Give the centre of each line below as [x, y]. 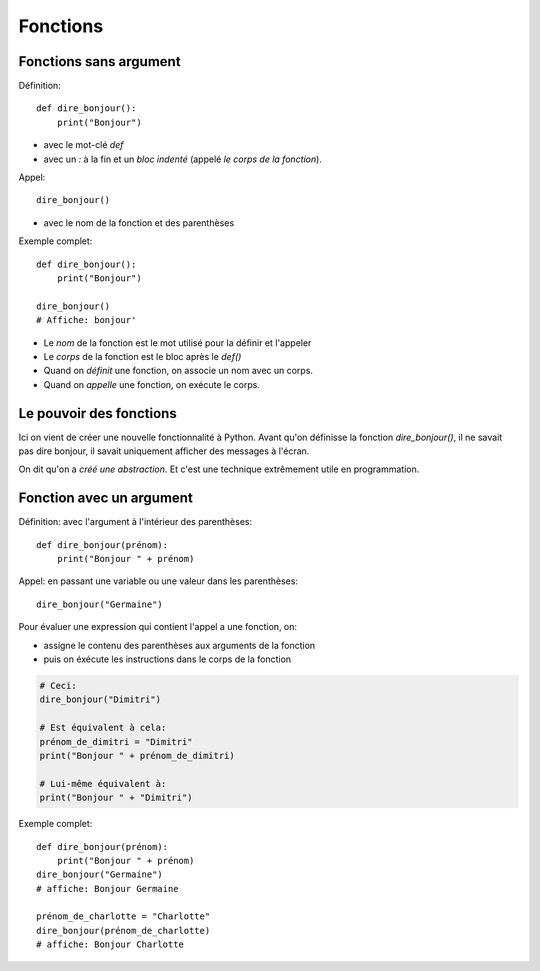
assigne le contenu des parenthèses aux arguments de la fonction [179, 645]
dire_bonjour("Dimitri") [100, 699]
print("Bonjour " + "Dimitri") [116, 798]
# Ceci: [58, 686]
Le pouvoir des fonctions [97, 413]
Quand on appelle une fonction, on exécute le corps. [151, 384]
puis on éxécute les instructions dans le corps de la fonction [167, 659]
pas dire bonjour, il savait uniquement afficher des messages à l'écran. [164, 451]
